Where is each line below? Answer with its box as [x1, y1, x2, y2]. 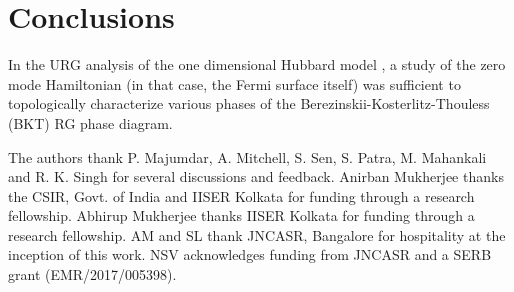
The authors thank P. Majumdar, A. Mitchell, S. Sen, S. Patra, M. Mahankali [8, 146, 487, 167]
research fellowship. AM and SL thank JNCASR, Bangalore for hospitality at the [8, 224, 506, 245]
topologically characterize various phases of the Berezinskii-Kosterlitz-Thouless [8, 93, 490, 114]
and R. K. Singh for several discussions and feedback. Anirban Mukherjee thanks [8, 166, 504, 187]
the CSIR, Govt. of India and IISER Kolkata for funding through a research [8, 185, 475, 206]
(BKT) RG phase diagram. [8, 112, 173, 133]
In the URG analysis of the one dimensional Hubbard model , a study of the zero [8, 54, 506, 75]
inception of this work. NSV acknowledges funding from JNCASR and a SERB [8, 244, 492, 265]
